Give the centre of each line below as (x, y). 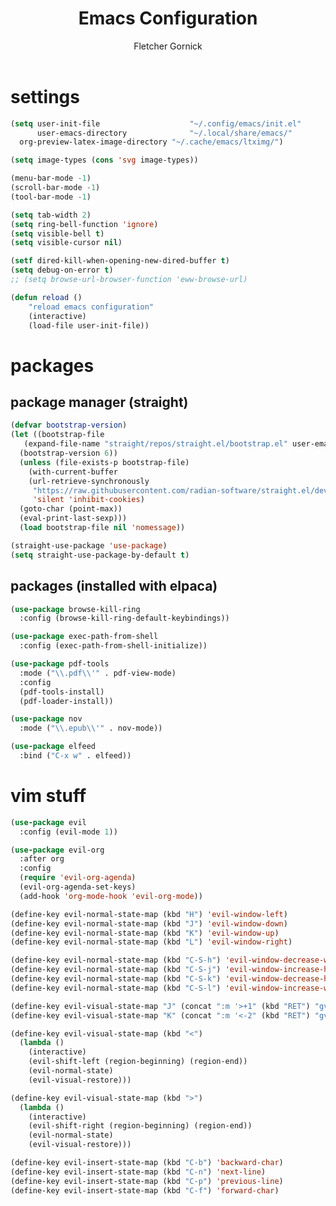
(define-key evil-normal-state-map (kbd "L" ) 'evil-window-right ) (151, 942)
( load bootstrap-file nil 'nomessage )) (102, 528)
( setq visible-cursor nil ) (66, 243)
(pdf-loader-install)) (66, 701)
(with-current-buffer (73, 472)
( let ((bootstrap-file (57, 435)
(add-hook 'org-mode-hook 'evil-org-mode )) (111, 896)
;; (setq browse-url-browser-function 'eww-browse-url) (129, 280)
